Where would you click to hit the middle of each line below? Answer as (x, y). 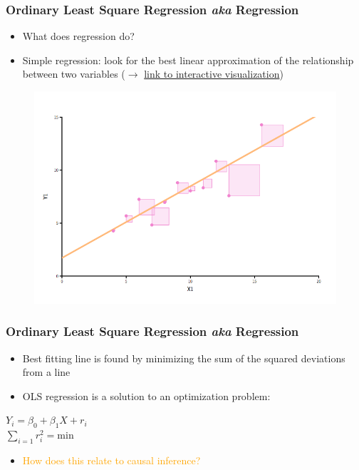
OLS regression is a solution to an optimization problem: (146, 395)
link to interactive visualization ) (214, 74)
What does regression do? (78, 36)
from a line (46, 372)
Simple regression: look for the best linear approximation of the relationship (188, 60)
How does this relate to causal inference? (111, 460)
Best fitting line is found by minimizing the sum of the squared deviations (184, 358)
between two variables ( (74, 74)
